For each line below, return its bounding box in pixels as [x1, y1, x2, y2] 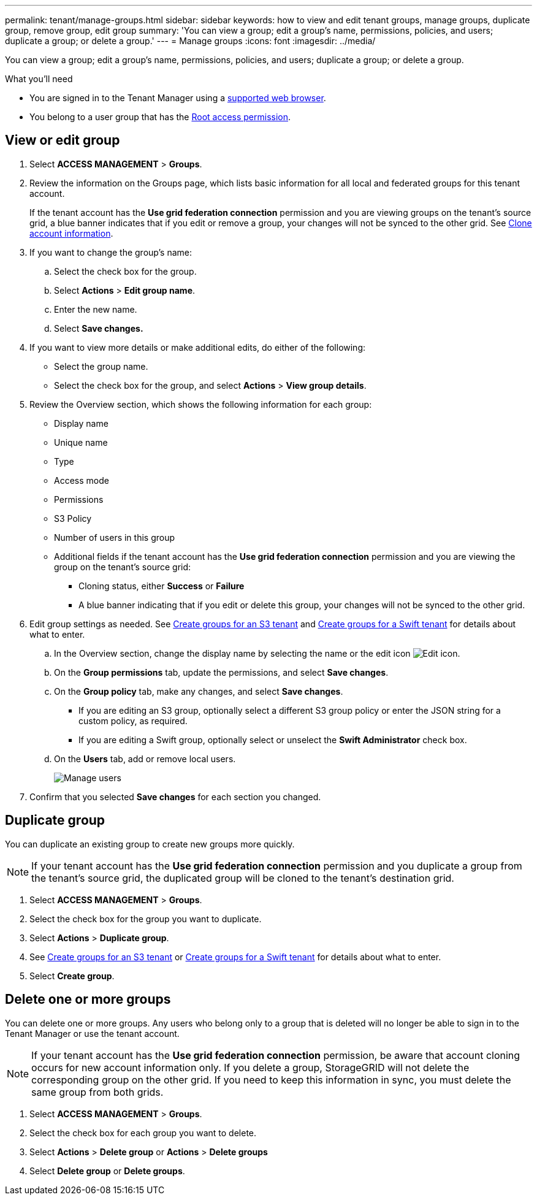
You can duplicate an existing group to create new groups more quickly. [5, 838, 295, 849]
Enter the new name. [54, 304, 137, 315]
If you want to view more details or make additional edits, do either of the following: [29, 342, 366, 353]
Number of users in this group [54, 532, 175, 543]
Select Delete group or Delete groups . [29, 1165, 185, 1176]
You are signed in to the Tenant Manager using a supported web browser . [29, 93, 326, 103]
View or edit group [5, 132, 120, 148]
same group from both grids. [31, 1085, 164, 1098]
